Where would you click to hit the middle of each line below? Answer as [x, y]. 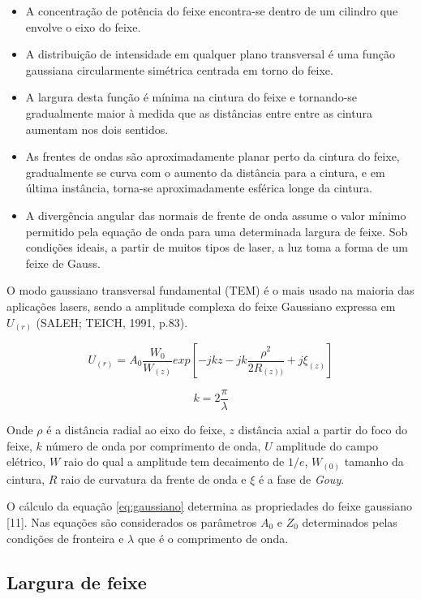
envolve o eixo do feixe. [83, 26]
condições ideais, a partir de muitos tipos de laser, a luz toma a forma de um [217, 247]
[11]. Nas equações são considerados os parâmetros [132, 521]
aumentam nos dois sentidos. [97, 129]
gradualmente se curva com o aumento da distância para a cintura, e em [205, 172]
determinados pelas [350, 521]
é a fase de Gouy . [301, 478]
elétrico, [26, 461]
